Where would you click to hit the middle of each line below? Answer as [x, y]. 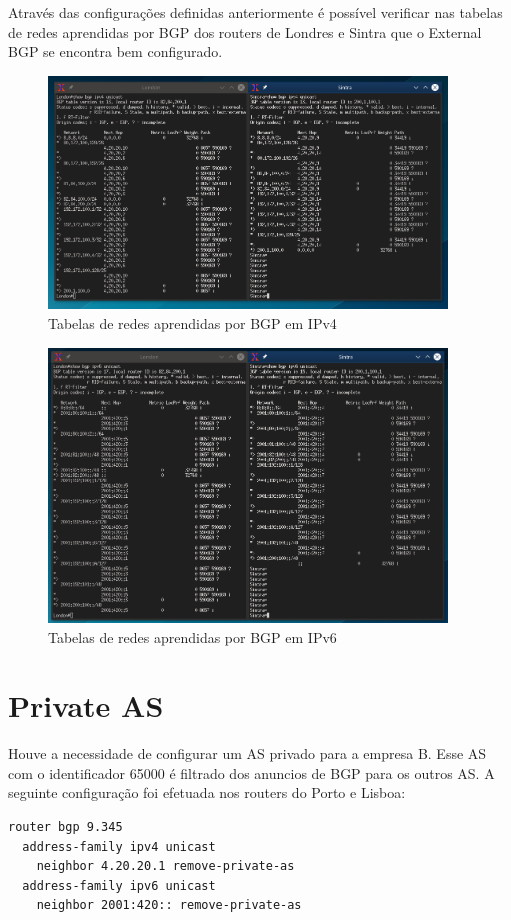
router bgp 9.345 [65, 827]
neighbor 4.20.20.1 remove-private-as [165, 866]
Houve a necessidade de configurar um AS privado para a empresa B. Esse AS [247, 753]
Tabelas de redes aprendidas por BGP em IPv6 [192, 636]
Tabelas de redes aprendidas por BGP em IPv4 [192, 323]
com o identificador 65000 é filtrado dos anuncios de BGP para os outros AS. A [251, 772]
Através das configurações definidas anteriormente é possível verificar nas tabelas [255, 12]
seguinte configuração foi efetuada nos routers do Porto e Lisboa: [207, 792]
